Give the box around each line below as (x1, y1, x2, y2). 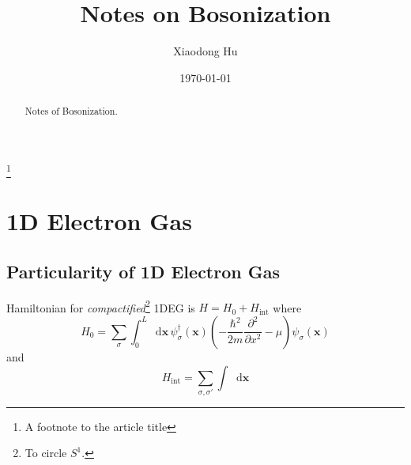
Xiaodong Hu (173, 43, 238, 59)
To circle (25, 444, 67, 461)
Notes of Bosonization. (25, 104, 118, 118)
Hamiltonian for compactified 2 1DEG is (6, 297, 195, 316)
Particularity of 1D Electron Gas (6, 259, 280, 283)
